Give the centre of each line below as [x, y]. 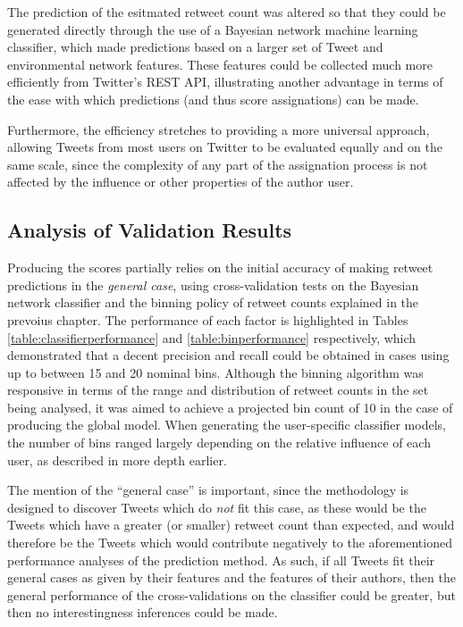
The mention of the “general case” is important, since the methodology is [208, 490]
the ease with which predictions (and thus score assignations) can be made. [213, 99]
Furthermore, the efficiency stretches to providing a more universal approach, [219, 129]
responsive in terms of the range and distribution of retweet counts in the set [218, 390]
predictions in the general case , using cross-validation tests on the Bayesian [213, 284]
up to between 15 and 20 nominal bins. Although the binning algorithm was [215, 372]
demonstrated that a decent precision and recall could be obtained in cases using [228, 355]
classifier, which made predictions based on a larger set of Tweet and [195, 47]
